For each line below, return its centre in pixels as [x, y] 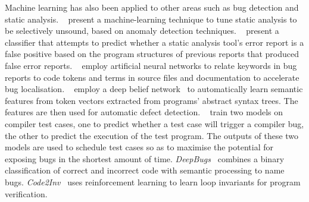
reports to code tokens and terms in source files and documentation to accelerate [152, 77]
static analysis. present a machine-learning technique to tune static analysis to [151, 19]
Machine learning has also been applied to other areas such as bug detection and [152, 7]
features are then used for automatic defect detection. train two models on [144, 112]
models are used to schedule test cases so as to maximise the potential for [139, 147]
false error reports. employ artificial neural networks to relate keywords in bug [151, 65]
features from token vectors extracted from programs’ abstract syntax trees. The [152, 100]
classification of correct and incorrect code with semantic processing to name [145, 170]
